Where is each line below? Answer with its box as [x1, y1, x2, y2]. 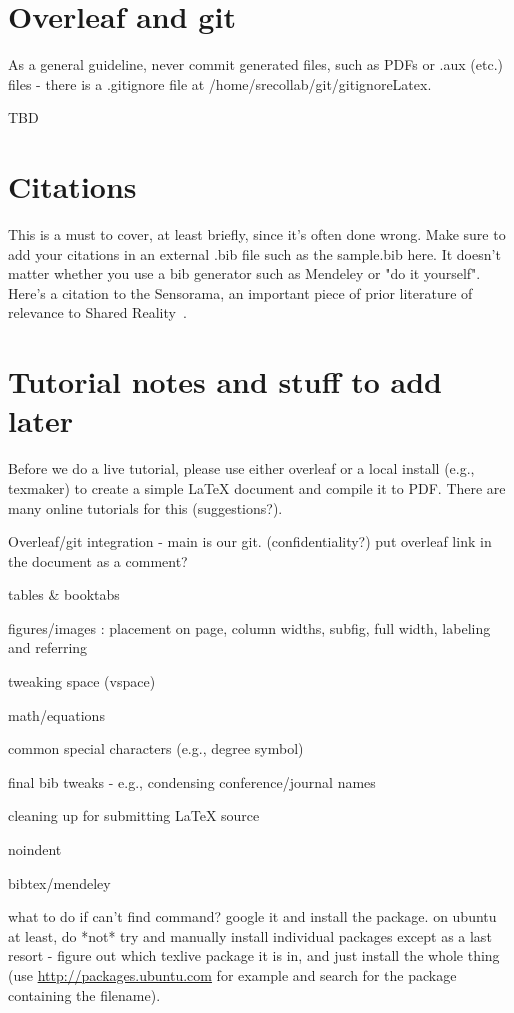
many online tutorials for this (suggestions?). [8, 497, 283, 518]
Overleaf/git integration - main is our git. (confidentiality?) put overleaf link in [8, 531, 492, 552]
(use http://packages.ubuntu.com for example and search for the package [8, 965, 457, 985]
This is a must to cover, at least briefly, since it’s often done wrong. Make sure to [8, 224, 506, 245]
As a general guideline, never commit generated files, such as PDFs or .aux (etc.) [8, 54, 503, 75]
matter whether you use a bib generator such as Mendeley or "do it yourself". [8, 263, 481, 284]
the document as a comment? [8, 550, 188, 571]
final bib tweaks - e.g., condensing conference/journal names [8, 771, 376, 792]
